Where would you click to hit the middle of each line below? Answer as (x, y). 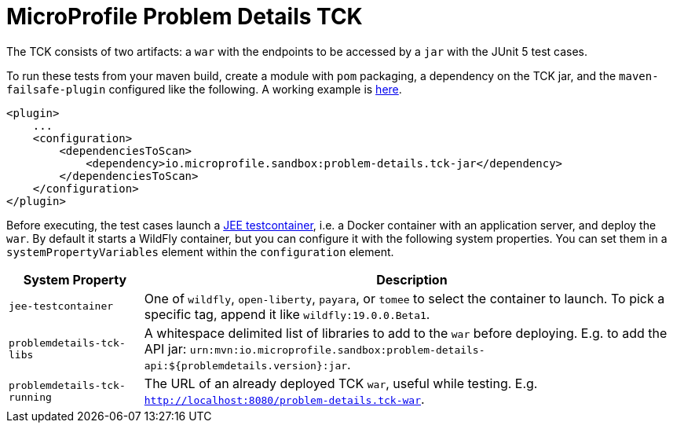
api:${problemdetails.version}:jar (246, 365)
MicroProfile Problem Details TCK (185, 16)
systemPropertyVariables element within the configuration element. (200, 251)
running (30, 397)
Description (412, 279)
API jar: (165, 348)
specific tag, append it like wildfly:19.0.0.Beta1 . (287, 314)
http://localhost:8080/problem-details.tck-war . (284, 399)
